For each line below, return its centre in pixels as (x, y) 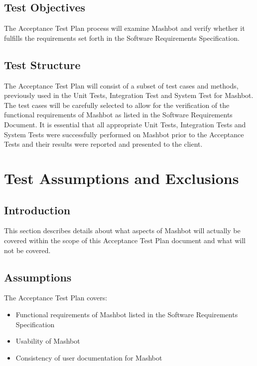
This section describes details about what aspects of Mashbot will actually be (122, 230)
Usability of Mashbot (48, 341)
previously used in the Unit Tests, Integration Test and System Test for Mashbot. (129, 95)
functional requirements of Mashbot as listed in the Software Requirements (118, 115)
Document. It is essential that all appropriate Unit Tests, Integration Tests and (125, 124)
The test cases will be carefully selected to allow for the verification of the (117, 105)
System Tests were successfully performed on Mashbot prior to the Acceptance (124, 134)
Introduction (37, 210)
